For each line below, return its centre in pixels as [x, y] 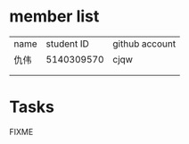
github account [144, 44]
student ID [67, 44]
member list [54, 17]
